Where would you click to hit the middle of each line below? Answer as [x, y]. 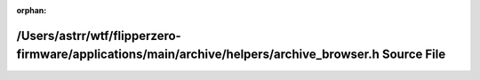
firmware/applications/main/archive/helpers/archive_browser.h [198, 55]
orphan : [32, 10]
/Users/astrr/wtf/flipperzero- [99, 36]
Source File [414, 55]
